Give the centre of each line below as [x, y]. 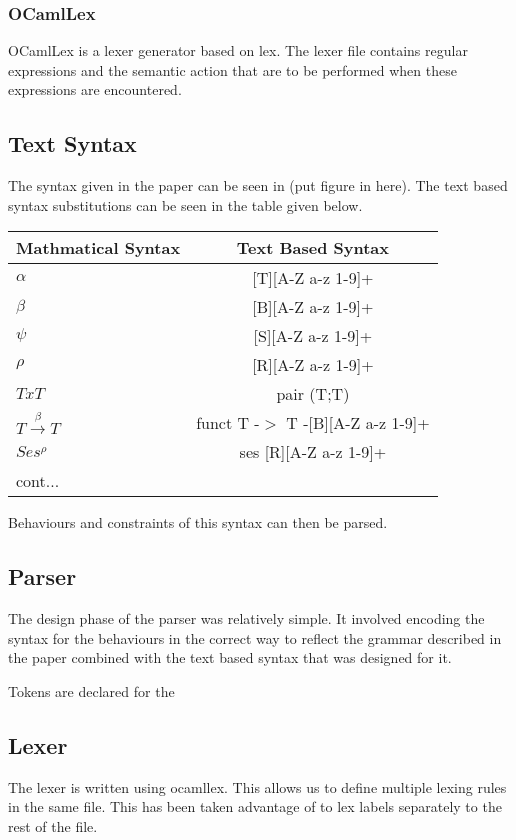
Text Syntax [72, 143]
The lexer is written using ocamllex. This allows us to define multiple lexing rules [257, 786]
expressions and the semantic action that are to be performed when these [232, 69]
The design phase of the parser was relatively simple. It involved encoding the [246, 618]
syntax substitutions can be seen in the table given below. [185, 204]
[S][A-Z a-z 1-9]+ [313, 336]
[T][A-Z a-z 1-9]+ [313, 278]
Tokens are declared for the [91, 690]
